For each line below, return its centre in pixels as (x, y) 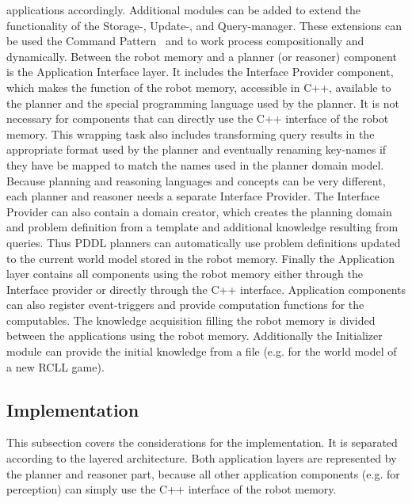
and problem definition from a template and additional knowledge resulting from (202, 227)
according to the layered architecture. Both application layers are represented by (202, 458)
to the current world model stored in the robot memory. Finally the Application (201, 258)
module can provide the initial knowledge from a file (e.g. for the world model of (202, 351)
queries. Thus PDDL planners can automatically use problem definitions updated (204, 242)
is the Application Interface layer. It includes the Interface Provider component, (200, 72)
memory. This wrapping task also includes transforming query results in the (191, 133)
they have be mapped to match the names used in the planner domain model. (195, 164)
